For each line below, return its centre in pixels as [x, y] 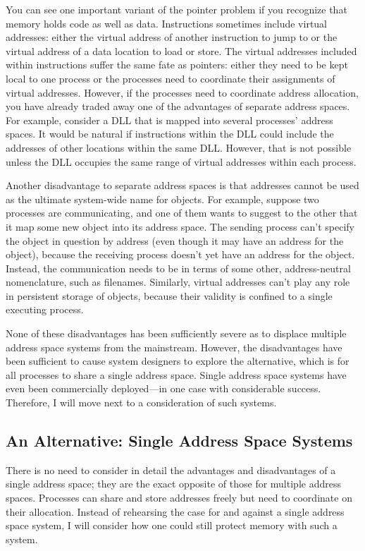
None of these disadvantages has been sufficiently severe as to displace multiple [176, 333]
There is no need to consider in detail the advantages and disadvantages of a [171, 470]
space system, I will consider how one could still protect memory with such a [172, 525]
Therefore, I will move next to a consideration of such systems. [141, 402]
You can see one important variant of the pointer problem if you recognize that [177, 9]
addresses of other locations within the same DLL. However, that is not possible [179, 147]
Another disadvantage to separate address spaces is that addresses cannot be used [182, 185]
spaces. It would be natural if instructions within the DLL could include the [170, 134]
